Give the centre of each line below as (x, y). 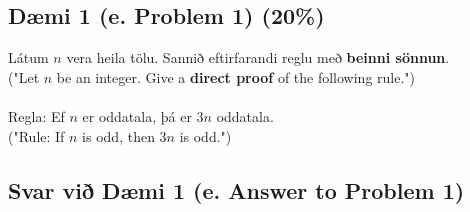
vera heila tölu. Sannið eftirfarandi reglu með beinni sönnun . (258, 57)
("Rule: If (36, 135)
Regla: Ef (36, 115)
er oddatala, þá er (137, 115)
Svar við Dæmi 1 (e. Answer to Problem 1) (236, 189)
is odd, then (118, 135)
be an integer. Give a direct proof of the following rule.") (236, 76)
